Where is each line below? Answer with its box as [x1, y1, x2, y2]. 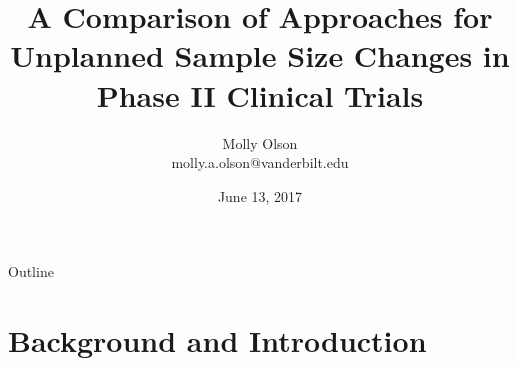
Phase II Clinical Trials [96, 74, 424, 115]
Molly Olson [222, 132, 298, 153]
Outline [8, 261, 54, 282]
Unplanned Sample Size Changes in [10, 35, 510, 76]
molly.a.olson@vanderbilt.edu [171, 152, 349, 173]
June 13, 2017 [217, 185, 303, 206]
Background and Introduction [8, 320, 427, 361]
